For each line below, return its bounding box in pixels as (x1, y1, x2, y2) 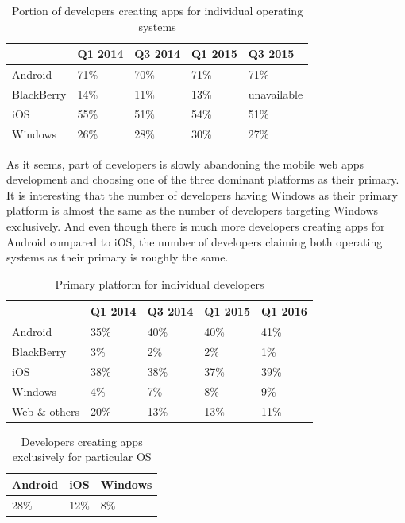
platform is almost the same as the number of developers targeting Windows (6, 202, 379, 219)
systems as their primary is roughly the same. (6, 249, 229, 265)
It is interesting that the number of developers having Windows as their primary (6, 186, 398, 203)
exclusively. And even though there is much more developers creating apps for (6, 218, 385, 234)
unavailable (248, 85, 303, 102)
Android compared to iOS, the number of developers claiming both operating (6, 233, 383, 250)
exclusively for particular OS (12, 448, 152, 465)
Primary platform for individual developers (55, 275, 264, 292)
